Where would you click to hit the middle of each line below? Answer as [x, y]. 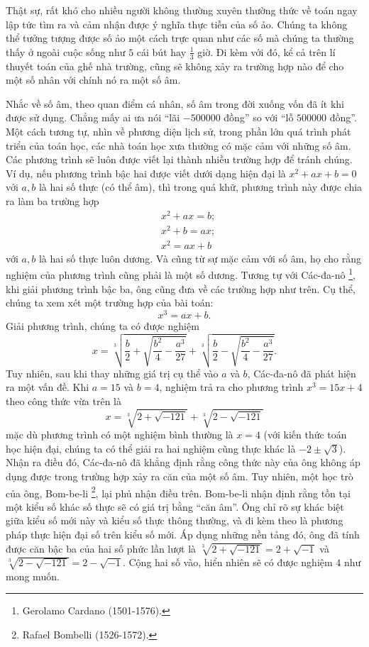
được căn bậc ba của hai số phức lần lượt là [101, 548]
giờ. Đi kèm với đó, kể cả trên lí [266, 51]
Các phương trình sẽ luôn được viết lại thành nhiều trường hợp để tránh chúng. [179, 159]
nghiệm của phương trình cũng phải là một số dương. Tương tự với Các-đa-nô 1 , [181, 274]
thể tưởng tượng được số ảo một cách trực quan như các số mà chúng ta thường [180, 38]
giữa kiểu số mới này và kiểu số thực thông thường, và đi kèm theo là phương [175, 520]
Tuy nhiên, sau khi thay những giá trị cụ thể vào [112, 373]
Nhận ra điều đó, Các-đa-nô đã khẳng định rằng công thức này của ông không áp [183, 462]
